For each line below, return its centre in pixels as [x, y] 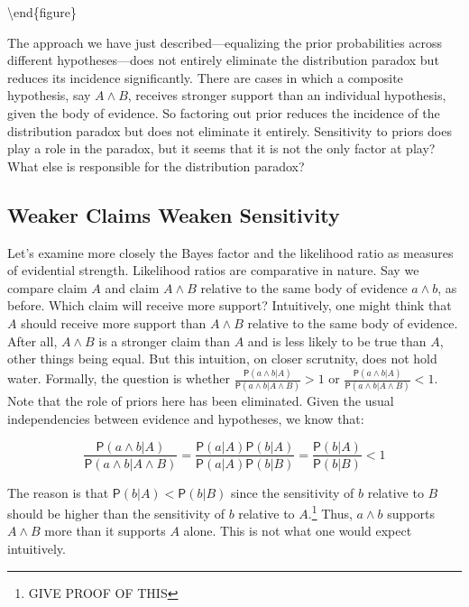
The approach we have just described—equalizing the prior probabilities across [225, 42]
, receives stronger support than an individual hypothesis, [287, 95]
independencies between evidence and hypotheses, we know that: [186, 418]
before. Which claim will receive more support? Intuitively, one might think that [230, 305]
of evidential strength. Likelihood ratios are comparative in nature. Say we [213, 270]
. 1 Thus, [330, 512]
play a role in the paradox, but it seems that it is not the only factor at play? [221, 148]
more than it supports [105, 531]
